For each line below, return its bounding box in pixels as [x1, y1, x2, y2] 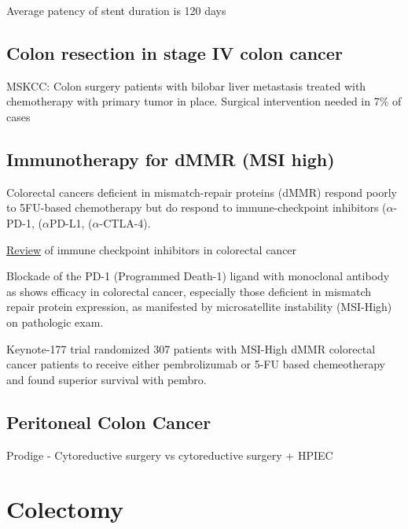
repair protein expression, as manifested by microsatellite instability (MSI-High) [6, 298, 392, 315]
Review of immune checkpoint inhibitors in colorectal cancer [6, 241, 297, 257]
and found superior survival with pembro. [6, 371, 207, 387]
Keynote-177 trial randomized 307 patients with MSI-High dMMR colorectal [6, 340, 376, 357]
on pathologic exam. [6, 313, 104, 330]
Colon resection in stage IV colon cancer [6, 40, 343, 65]
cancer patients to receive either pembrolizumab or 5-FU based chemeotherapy [6, 356, 385, 372]
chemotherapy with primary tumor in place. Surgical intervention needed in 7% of [6, 93, 402, 109]
